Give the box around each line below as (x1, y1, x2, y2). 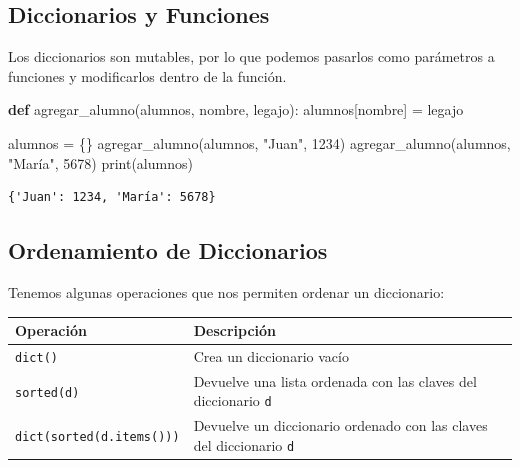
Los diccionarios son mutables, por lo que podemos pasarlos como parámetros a (8, 46, 495, 67)
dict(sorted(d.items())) (15, 430, 180, 445)
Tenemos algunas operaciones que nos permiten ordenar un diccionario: (8, 281, 445, 302)
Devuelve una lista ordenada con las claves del (193, 370, 477, 391)
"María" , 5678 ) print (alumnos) (8, 152, 193, 173)
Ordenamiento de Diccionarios (8, 235, 328, 266)
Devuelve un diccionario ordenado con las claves (193, 415, 488, 436)
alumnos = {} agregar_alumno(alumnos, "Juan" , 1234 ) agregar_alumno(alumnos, (8, 132, 511, 153)
